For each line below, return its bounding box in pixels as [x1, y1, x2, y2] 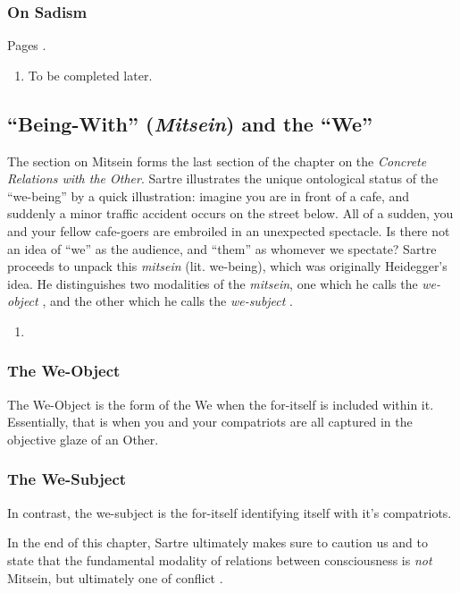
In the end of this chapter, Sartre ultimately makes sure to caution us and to [7, 533, 429, 552]
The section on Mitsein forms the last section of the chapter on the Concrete [7, 151, 427, 170]
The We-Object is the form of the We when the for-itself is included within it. [7, 394, 434, 413]
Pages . [7, 36, 46, 55]
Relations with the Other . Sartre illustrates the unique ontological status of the [7, 169, 439, 188]
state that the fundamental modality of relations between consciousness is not [7, 550, 432, 569]
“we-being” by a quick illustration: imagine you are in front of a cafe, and [7, 186, 410, 205]
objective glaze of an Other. [7, 429, 159, 448]
